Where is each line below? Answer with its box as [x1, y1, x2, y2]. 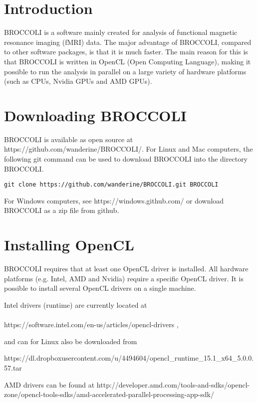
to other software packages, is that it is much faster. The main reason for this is [4, 46, 248, 57]
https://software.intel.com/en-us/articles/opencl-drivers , [4, 319, 179, 330]
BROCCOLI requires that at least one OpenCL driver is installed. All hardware [4, 263, 249, 274]
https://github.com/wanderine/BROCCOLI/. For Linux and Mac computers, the [4, 144, 253, 154]
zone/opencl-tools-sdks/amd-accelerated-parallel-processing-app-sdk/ [4, 389, 214, 400]
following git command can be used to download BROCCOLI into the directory [4, 154, 248, 164]
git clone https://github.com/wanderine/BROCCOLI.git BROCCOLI [4, 181, 219, 189]
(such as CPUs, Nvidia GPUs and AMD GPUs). [4, 76, 152, 86]
